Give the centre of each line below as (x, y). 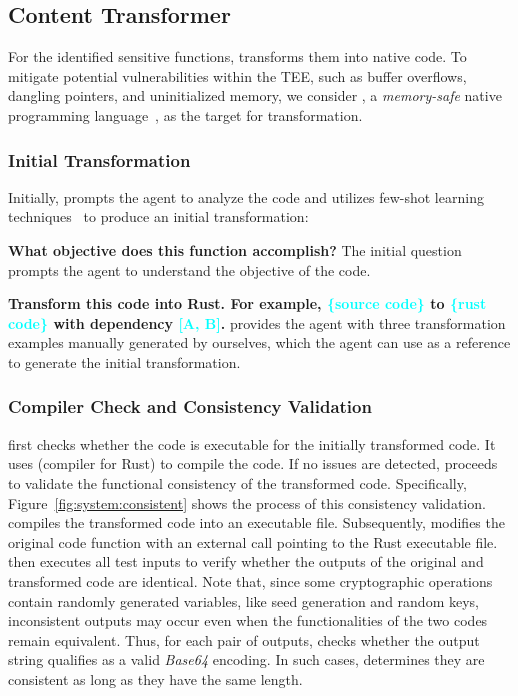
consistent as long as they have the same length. (155, 678)
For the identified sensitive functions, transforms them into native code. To (237, 56)
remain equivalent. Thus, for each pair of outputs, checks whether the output (244, 639)
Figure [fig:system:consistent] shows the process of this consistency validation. (247, 502)
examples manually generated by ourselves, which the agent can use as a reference (259, 342)
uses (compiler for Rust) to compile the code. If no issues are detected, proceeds (253, 463)
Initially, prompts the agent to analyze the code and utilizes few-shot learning (246, 196)
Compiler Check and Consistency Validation (190, 406)
